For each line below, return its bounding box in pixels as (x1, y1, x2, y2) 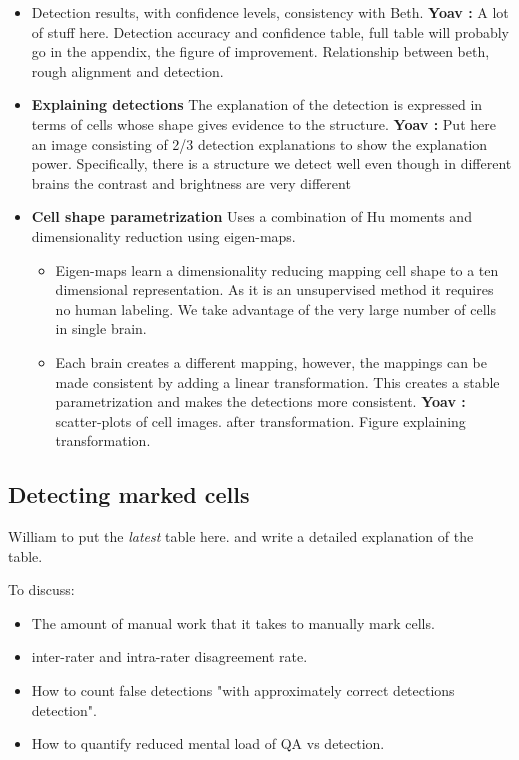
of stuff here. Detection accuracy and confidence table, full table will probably (31, 21, 509, 42)
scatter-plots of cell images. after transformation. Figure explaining (55, 410, 466, 431)
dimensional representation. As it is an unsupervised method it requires (55, 279, 494, 300)
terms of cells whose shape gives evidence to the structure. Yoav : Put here (31, 113, 496, 134)
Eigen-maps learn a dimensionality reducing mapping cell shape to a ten (55, 259, 499, 280)
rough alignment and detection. (31, 60, 224, 81)
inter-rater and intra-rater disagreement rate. (31, 646, 308, 667)
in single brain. (55, 318, 147, 339)
